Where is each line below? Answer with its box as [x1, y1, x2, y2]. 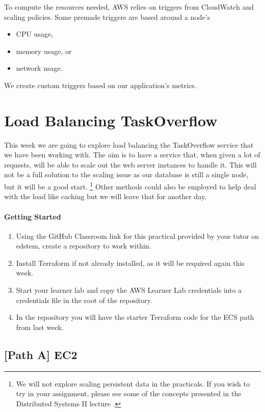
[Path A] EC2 [4, 346, 77, 362]
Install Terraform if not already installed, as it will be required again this [16, 257, 245, 268]
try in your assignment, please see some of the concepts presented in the [16, 388, 242, 399]
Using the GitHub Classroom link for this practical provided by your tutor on [16, 230, 259, 241]
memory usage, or [16, 45, 72, 56]
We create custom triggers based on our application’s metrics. [4, 79, 197, 90]
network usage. [16, 63, 63, 73]
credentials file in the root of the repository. [16, 294, 152, 305]
